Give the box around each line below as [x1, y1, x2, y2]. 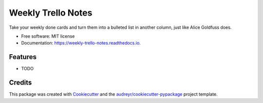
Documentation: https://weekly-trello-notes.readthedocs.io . [21, 40, 141, 46]
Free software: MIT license [21, 33, 75, 39]
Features [9, 53, 37, 61]
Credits [9, 79, 32, 87]
